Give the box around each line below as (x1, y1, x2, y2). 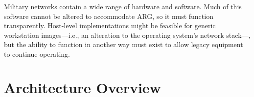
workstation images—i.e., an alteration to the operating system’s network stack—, (4, 30, 251, 40)
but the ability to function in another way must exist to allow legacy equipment (4, 39, 243, 49)
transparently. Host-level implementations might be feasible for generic (4, 20, 216, 31)
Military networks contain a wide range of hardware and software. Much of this (4, 1, 242, 11)
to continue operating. (4, 48, 70, 59)
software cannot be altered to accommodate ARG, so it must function (4, 11, 213, 21)
